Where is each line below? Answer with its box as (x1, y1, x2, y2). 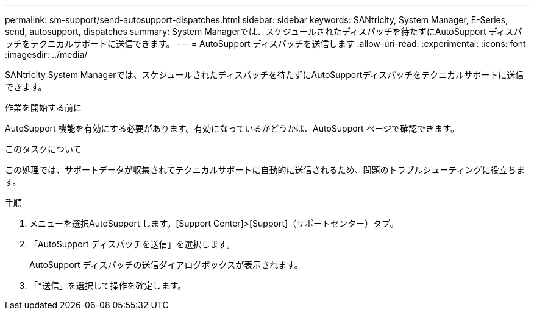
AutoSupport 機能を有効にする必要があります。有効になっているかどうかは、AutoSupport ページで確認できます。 (5, 123, 459, 133)
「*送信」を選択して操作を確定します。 (29, 280, 187, 291)
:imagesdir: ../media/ (5, 49, 88, 60)
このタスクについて (5, 144, 82, 154)
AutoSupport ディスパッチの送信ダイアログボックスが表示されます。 (29, 260, 303, 270)
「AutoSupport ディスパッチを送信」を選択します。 (29, 239, 235, 249)
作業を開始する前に (5, 102, 82, 113)
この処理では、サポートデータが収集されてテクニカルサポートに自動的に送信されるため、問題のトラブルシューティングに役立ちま (5, 165, 525, 175)
